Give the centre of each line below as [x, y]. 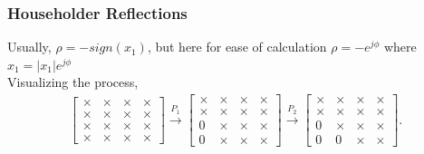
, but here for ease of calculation [237, 47]
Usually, [29, 47]
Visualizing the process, [73, 82]
